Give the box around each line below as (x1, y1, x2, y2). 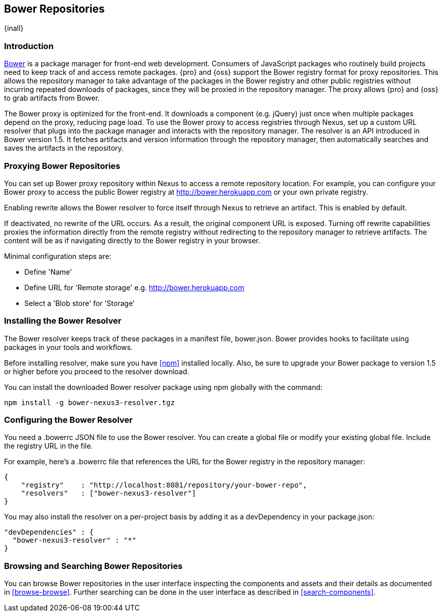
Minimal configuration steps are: (4, 251, 111, 260)
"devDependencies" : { (4, 528, 94, 537)
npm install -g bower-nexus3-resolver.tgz (4, 398, 175, 407)
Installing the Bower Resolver (4, 316, 122, 326)
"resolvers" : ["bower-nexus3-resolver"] (21, 489, 196, 498)
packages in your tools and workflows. (4, 342, 133, 351)
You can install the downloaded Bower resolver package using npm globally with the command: (4, 382, 323, 391)
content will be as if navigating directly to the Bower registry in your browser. (4, 236, 260, 245)
